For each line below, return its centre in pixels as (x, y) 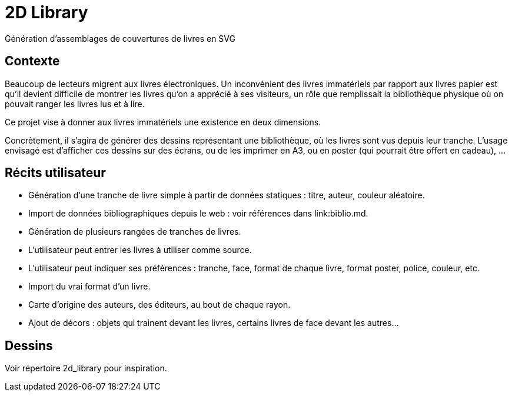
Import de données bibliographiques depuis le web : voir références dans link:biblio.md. (198, 214)
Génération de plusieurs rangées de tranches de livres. (135, 232)
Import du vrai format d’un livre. (89, 287)
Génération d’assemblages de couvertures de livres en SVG (120, 38)
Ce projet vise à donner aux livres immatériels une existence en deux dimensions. (163, 122)
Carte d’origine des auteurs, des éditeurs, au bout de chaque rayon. (159, 305)
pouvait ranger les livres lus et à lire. (75, 104)
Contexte (32, 61)
